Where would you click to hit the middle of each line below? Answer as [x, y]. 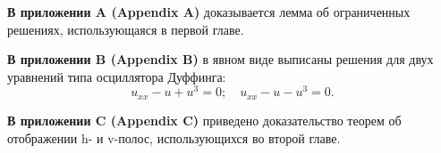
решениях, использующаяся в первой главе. [126, 29]
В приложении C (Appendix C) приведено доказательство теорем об [204, 120]
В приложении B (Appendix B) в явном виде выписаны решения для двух [220, 59]
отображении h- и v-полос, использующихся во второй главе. [174, 137]
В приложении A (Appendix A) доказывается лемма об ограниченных [209, 12]
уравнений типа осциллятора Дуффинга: [117, 76]
